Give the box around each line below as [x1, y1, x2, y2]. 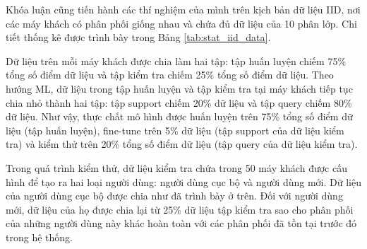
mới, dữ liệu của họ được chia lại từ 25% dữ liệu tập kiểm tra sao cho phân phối [6, 202, 354, 216]
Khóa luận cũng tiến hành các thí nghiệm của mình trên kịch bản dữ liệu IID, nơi [6, 2, 361, 16]
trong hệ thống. [6, 229, 73, 244]
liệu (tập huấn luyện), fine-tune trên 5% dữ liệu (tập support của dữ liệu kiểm [6, 122, 344, 137]
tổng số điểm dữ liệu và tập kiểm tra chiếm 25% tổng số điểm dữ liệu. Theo [6, 67, 334, 82]
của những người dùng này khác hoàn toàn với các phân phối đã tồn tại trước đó [6, 216, 357, 231]
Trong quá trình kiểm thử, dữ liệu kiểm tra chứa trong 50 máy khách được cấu [6, 160, 347, 175]
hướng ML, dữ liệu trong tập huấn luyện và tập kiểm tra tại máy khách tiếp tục [6, 81, 353, 95]
